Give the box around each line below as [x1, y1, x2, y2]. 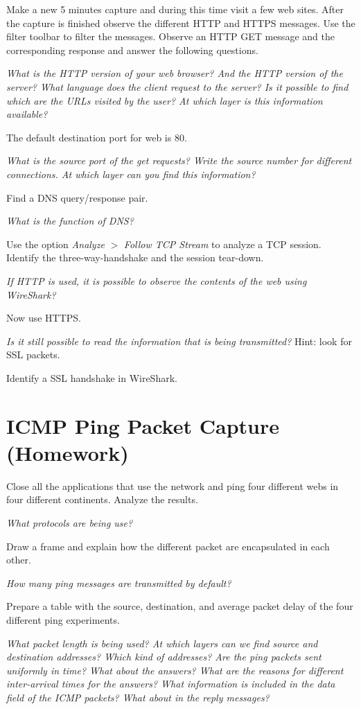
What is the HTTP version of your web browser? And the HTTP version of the [6, 66, 343, 80]
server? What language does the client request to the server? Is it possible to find [6, 79, 349, 94]
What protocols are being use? [6, 515, 133, 529]
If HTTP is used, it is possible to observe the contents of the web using [6, 273, 307, 288]
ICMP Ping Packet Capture [6, 411, 279, 439]
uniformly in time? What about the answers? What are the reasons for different [6, 663, 344, 677]
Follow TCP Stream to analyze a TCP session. [123, 236, 322, 251]
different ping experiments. [6, 612, 120, 627]
